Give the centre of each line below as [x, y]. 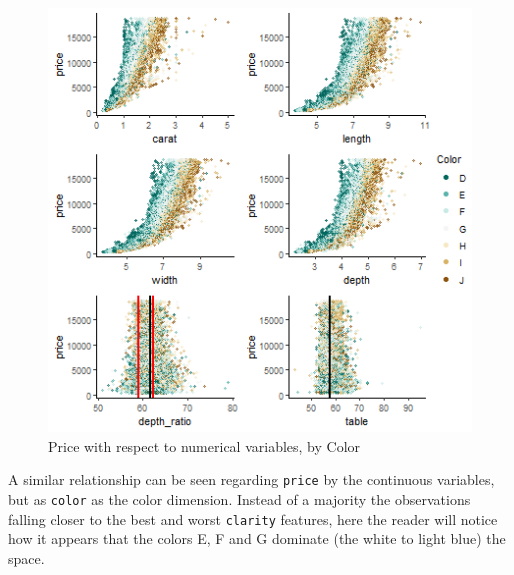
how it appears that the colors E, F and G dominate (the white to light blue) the [257, 538]
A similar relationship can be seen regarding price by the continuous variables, [251, 479]
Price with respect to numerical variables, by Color [204, 445]
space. [26, 557]
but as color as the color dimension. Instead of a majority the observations [239, 498]
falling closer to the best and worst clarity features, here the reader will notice [253, 518]
